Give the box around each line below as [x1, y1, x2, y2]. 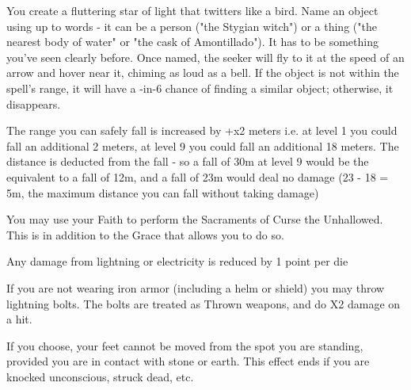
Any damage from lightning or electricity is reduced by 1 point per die [6, 253, 348, 270]
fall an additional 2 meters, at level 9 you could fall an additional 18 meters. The [6, 137, 399, 154]
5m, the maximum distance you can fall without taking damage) [6, 184, 319, 201]
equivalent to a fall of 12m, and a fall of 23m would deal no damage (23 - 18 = [6, 168, 389, 185]
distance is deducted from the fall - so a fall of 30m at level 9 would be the [6, 153, 369, 170]
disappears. [6, 95, 61, 112]
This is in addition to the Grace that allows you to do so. [6, 226, 284, 243]
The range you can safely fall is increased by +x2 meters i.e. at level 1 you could [6, 122, 398, 139]
